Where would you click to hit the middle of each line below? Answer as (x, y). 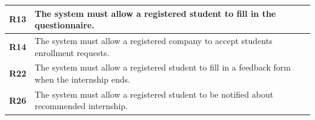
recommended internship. (81, 106)
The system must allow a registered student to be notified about (154, 94)
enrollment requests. (72, 52)
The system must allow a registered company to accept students (154, 40)
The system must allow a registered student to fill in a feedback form (163, 67)
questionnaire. (65, 25)
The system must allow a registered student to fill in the (155, 13)
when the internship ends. (82, 79)
